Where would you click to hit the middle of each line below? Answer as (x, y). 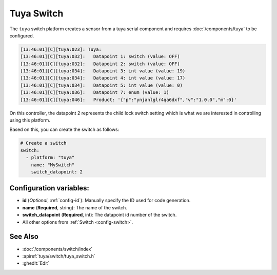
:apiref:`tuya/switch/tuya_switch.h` (59, 256)
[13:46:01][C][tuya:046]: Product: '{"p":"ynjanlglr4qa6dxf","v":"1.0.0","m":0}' (128, 100)
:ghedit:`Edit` (36, 263)
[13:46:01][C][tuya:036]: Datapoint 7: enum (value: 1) (95, 93)
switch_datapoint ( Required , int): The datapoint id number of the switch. (100, 215)
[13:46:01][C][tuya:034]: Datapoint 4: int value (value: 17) (103, 78)
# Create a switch (43, 143)
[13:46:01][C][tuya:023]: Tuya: (61, 49)
